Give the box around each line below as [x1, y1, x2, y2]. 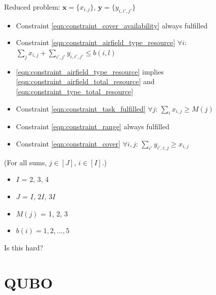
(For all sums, [4, 157, 47, 167]
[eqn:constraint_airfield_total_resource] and [16, 76, 155, 87]
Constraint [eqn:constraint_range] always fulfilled [16, 121, 169, 132]
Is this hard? [4, 242, 44, 252]
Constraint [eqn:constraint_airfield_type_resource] [16, 37, 176, 48]
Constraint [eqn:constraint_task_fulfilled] [16, 103, 146, 114]
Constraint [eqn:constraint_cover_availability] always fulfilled [16, 20, 208, 30]
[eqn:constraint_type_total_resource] [16, 86, 134, 96]
